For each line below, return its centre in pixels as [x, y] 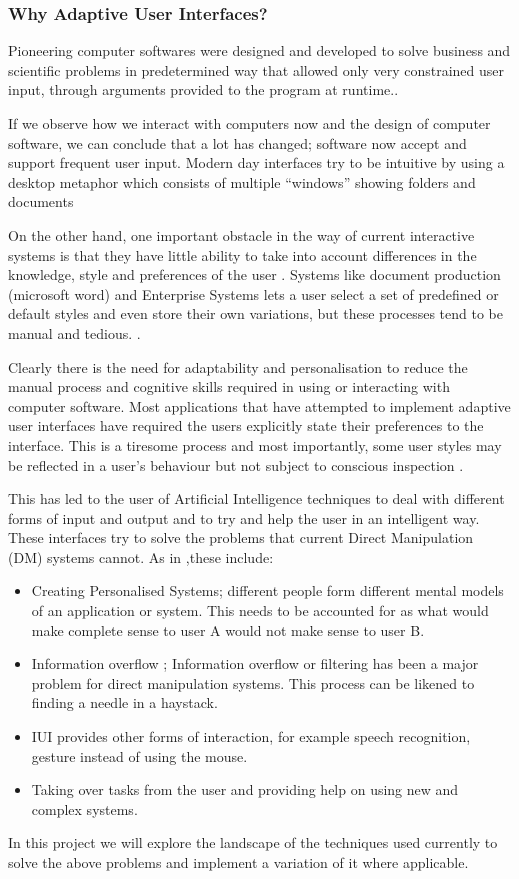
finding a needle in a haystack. [124, 702]
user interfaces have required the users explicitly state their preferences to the [246, 425]
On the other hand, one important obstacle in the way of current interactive [241, 234]
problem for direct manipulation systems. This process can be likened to [253, 682]
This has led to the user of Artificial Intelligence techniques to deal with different [256, 498]
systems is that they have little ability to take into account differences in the [242, 254]
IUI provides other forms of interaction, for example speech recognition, [251, 736]
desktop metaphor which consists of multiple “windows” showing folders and [242, 181]
